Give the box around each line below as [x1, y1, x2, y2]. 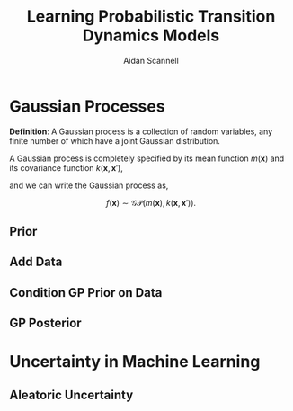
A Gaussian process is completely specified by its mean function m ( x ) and [9, 153, 285, 164]
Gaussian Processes [9, 96, 165, 116]
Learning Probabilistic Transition [26, 6, 276, 27]
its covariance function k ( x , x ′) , [9, 162, 123, 173]
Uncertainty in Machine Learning [9, 352, 261, 372]
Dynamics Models [82, 25, 220, 46]
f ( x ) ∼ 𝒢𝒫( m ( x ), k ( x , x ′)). [106, 197, 196, 208]
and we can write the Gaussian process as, [9, 180, 169, 191]
